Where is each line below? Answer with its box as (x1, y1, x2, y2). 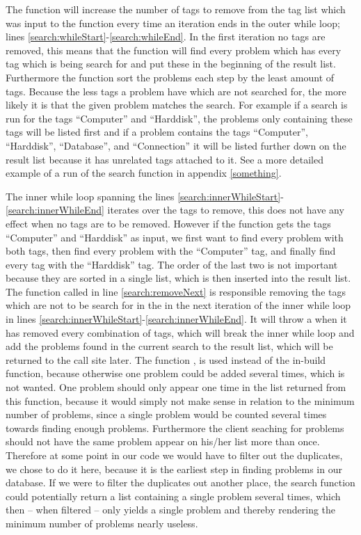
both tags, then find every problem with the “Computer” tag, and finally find (6, 243, 336, 258)
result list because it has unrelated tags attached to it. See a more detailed (6, 152, 324, 166)
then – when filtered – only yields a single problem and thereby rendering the (6, 502, 336, 517)
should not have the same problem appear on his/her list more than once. (6, 434, 320, 449)
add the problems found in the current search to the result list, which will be (6, 339, 333, 353)
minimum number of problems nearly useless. (6, 516, 198, 530)
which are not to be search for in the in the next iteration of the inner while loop (6, 298, 351, 312)
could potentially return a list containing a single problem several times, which (6, 488, 341, 503)
